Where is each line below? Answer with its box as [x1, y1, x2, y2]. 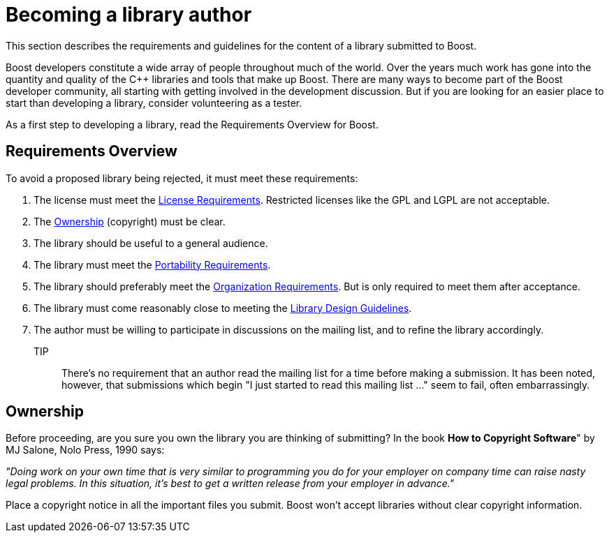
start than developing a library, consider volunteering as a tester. [6, 96, 302, 109]
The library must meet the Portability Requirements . [34, 258, 271, 271]
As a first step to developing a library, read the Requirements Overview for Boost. [6, 118, 379, 130]
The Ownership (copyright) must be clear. [34, 215, 226, 227]
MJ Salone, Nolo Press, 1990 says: [6, 444, 165, 456]
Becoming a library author [6, 3, 252, 27]
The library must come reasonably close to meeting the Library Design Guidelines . [34, 301, 412, 314]
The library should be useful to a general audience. [34, 237, 268, 249]
